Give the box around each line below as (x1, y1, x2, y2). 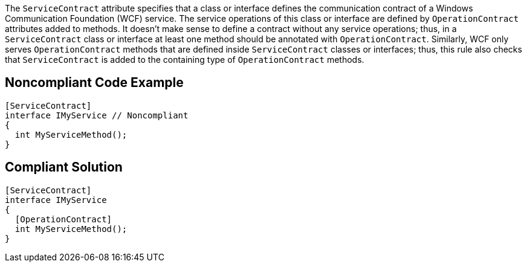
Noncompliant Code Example (5, 75, 184, 91)
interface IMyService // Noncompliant (5, 110, 189, 120)
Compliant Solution (5, 159, 123, 175)
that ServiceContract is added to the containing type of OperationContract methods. (5, 54, 364, 65)
